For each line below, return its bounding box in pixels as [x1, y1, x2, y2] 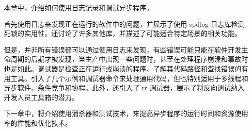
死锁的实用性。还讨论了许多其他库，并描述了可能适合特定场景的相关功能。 [4, 28, 241, 38]
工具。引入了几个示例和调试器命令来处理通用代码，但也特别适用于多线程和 [10, 73, 248, 83]
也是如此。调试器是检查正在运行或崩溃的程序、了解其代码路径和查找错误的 [4, 63, 241, 73]
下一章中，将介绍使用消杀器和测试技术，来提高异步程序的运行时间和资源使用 [4, 108, 248, 118]
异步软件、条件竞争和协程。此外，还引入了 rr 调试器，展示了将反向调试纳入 [4, 82, 245, 93]
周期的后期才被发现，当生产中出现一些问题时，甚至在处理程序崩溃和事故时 [10, 54, 248, 64]
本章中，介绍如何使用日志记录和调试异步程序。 [4, 2, 153, 12]
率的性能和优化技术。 [4, 117, 72, 128]
